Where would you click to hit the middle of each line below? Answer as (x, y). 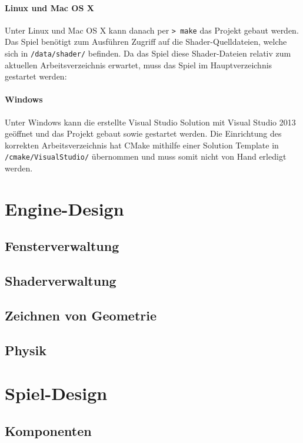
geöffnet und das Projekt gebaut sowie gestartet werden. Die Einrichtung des (143, 133)
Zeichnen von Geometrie (81, 315)
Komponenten (48, 430)
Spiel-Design (56, 393)
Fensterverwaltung (62, 246)
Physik (26, 350)
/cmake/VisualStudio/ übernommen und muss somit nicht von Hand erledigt (146, 156)
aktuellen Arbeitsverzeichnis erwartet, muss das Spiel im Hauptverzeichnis (139, 65)
